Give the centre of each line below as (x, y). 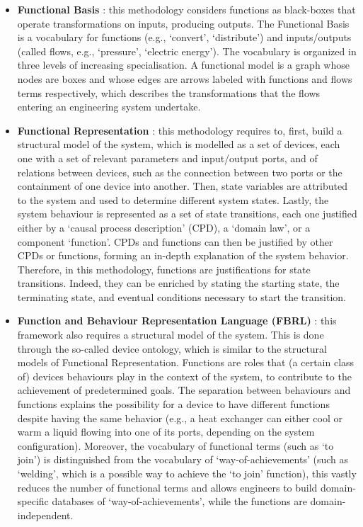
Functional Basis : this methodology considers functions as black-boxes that (186, 9)
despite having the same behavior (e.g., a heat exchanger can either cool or (180, 418)
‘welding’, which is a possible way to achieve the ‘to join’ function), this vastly (187, 473)
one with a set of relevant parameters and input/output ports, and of (167, 158)
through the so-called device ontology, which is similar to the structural (172, 348)
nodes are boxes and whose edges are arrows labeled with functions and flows (185, 78)
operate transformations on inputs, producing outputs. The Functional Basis (183, 23)
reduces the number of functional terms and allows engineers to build (167, 487)
